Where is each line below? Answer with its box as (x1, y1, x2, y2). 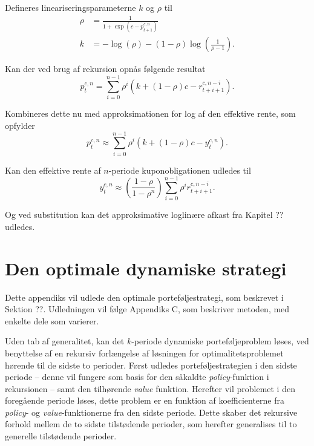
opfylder (5, 119, 35, 131)
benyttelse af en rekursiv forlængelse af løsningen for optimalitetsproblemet (5, 346, 284, 359)
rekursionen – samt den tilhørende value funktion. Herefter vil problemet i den (5, 382, 295, 395)
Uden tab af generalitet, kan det (5, 335, 125, 347)
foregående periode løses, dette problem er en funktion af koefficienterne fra (5, 394, 284, 407)
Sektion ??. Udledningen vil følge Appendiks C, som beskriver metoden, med (5, 303, 290, 315)
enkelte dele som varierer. (5, 314, 99, 327)
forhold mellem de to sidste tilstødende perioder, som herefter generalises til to (5, 418, 297, 430)
